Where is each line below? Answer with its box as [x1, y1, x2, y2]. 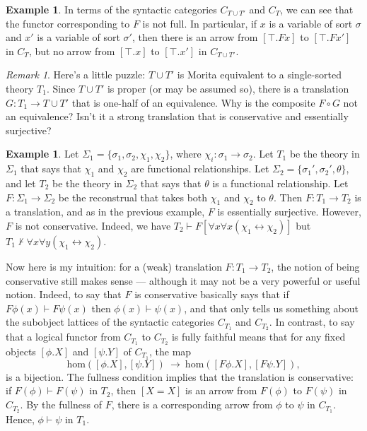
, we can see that [280, 2, 354, 16]
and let [6, 175, 36, 190]
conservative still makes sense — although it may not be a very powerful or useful [6, 273, 361, 288]
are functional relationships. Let [131, 161, 269, 176]
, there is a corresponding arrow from [111, 397, 273, 412]
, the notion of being [271, 259, 360, 273]
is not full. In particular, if [142, 16, 257, 30]
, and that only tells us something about [184, 300, 359, 315]
